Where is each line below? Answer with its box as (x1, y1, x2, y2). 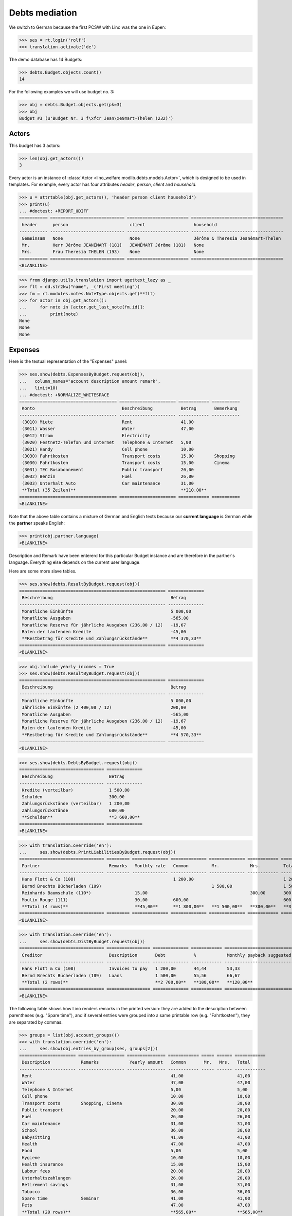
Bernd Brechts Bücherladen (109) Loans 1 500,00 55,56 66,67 (22, 973, 240, 978)
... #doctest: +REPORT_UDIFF (19, 208, 89, 214)
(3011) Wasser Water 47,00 (22, 426, 194, 431)
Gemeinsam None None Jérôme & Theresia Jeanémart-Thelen (22, 235, 281, 241)
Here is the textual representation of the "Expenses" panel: (9, 358, 128, 364)
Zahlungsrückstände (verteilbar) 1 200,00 (22, 801, 130, 806)
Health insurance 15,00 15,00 (22, 1162, 251, 1167)
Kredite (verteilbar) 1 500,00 (22, 787, 130, 793)
